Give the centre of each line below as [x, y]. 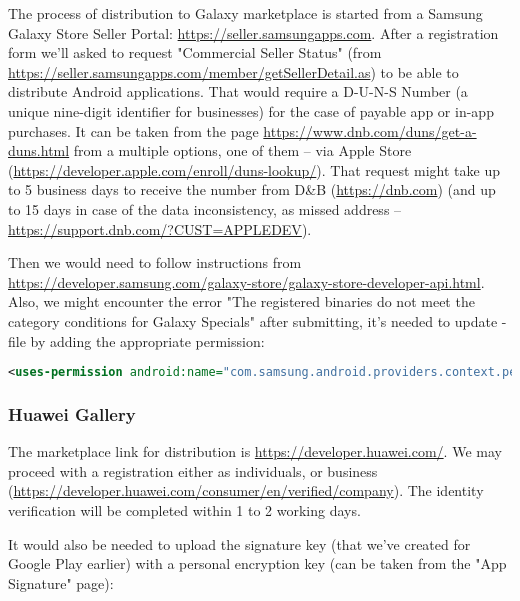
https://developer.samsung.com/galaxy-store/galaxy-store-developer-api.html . [246, 281]
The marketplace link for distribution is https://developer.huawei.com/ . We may [255, 451]
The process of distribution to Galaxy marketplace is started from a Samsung [245, 13]
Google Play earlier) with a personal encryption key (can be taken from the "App [257, 563]
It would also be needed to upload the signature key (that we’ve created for [239, 543]
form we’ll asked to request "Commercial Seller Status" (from [195, 52]
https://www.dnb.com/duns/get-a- [370, 130]
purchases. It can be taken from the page [133, 130]
